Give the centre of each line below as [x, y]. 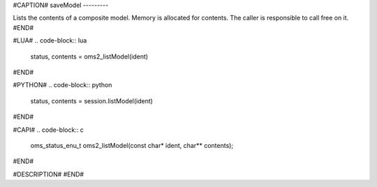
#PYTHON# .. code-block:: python [62, 85]
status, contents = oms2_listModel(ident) [89, 57]
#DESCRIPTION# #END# [48, 174]
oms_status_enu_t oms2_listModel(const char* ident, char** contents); [132, 145]
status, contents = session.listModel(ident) [92, 100]
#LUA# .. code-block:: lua [50, 40]
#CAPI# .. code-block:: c [48, 130]
